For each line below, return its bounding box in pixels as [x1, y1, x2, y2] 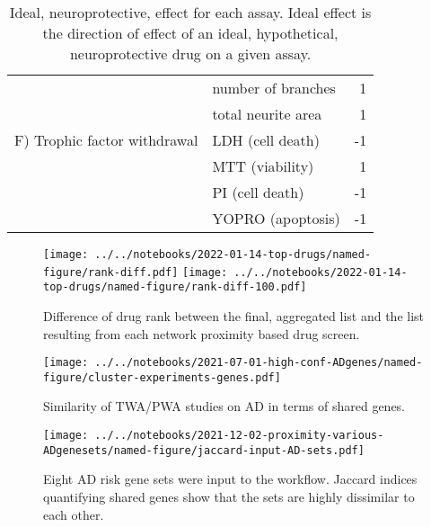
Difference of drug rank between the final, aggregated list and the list [43, 306, 425, 325]
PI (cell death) [212, 182, 304, 202]
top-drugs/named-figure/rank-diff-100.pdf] [43, 281, 307, 294]
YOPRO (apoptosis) [212, 208, 340, 228]
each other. [43, 505, 104, 523]
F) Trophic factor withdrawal [14, 130, 198, 150]
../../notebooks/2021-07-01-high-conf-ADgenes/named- [94, 356, 423, 370]
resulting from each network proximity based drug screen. [43, 324, 360, 343]
